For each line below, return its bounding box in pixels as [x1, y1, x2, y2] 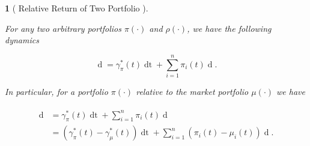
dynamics [5, 34, 39, 46]
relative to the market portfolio [136, 85, 249, 97]
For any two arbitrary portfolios [5, 22, 121, 34]
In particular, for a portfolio [5, 85, 108, 97]
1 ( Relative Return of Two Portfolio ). [5, 2, 148, 14]
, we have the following [187, 22, 272, 34]
